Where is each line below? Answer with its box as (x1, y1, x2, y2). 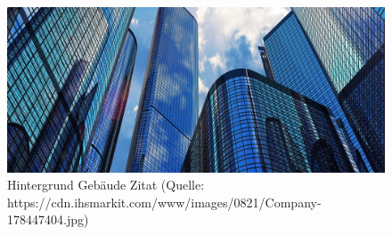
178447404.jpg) (7, 210, 89, 229)
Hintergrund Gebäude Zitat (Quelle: (7, 175, 205, 194)
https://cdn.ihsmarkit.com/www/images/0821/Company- (7, 192, 322, 211)
